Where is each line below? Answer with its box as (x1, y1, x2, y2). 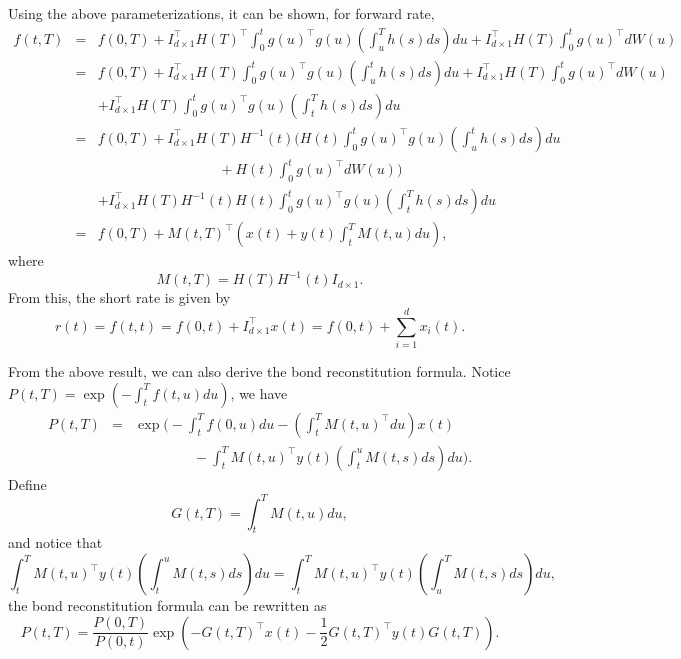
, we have (230, 382, 288, 403)
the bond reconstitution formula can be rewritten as (8, 595, 327, 616)
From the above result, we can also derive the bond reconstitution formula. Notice (8, 360, 511, 381)
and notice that (8, 532, 103, 553)
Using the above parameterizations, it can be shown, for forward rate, (8, 3, 435, 23)
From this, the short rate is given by (8, 287, 231, 308)
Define (8, 473, 47, 494)
